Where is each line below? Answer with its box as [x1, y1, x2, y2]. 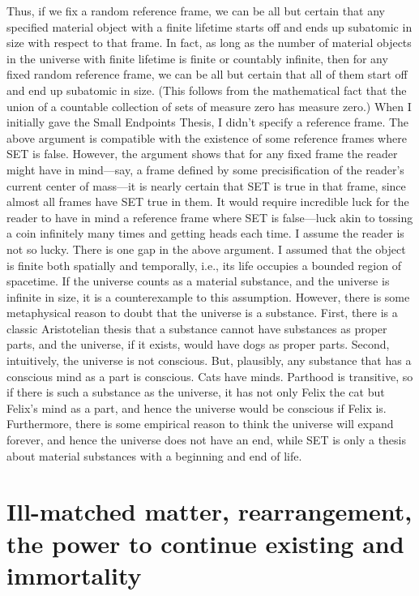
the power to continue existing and [6, 526, 404, 560]
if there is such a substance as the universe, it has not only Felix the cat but [6, 384, 385, 401]
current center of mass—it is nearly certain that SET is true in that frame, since [6, 177, 406, 194]
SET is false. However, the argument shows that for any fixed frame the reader [6, 145, 398, 162]
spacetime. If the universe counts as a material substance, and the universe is [6, 272, 390, 289]
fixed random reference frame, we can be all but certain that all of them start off [6, 66, 408, 83]
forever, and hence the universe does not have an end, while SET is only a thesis [6, 431, 407, 448]
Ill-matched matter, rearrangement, [6, 495, 413, 528]
